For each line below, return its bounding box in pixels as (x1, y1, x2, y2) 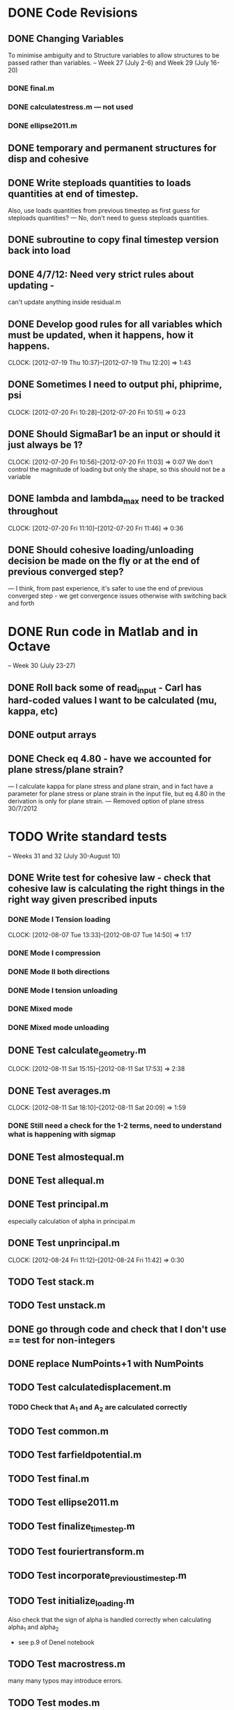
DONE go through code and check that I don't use (8, 1323, 227, 1335)
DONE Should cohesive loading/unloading (8, 544, 194, 556)
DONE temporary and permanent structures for (8, 142, 217, 154)
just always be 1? (8, 439, 83, 451)
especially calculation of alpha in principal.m (8, 1217, 135, 1225)
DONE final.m (8, 83, 55, 93)
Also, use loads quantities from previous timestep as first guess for (8, 206, 201, 214)
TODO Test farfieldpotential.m (8, 1449, 142, 1461)
